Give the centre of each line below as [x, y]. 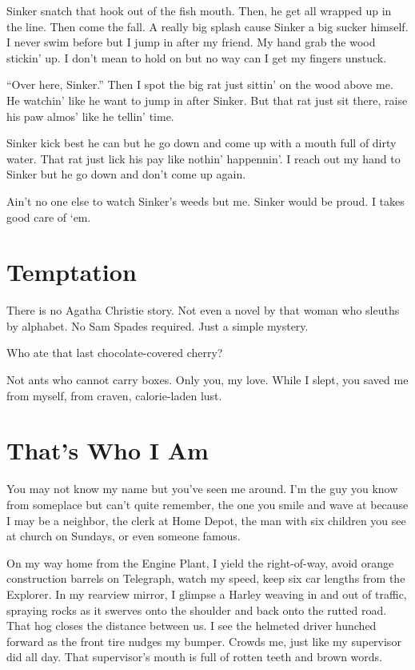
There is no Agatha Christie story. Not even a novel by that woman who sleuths [203, 310]
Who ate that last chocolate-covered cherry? [115, 353]
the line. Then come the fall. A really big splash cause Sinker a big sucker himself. [207, 26]
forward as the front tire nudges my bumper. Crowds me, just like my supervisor [204, 641]
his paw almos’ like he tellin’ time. [90, 116]
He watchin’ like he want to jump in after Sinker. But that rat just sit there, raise [207, 100]
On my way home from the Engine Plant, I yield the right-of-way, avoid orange [200, 562]
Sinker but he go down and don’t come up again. [126, 174]
